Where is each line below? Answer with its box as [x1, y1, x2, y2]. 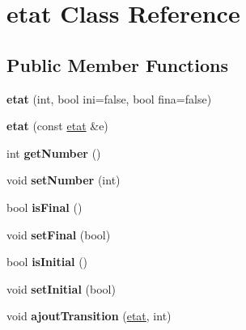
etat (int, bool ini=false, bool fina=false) [6, 90, 212, 107]
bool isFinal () [6, 198, 83, 215]
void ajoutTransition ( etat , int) [6, 307, 172, 324]
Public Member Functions [6, 52, 228, 77]
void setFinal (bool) [6, 226, 111, 243]
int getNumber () [6, 144, 101, 161]
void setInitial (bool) [6, 280, 116, 297]
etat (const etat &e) [6, 117, 108, 134]
